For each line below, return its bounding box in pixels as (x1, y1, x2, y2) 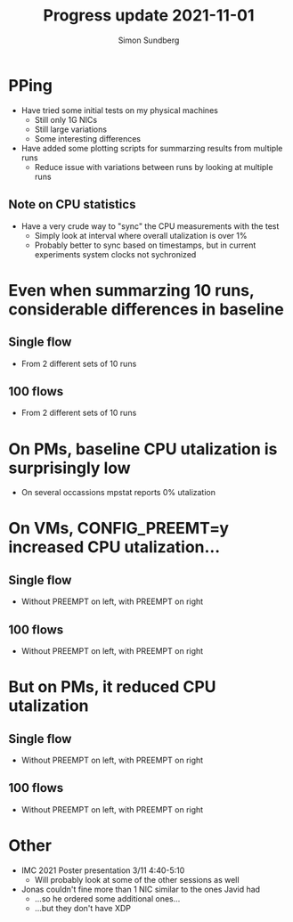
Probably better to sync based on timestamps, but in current (34, 240, 256, 250)
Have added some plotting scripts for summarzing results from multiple (20, 143, 283, 153)
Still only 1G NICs (34, 114, 98, 125)
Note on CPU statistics (8, 197, 136, 212)
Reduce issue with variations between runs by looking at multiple (34, 161, 273, 172)
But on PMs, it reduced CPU (8, 677, 216, 698)
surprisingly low (8, 458, 131, 477)
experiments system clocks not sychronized (34, 249, 197, 259)
